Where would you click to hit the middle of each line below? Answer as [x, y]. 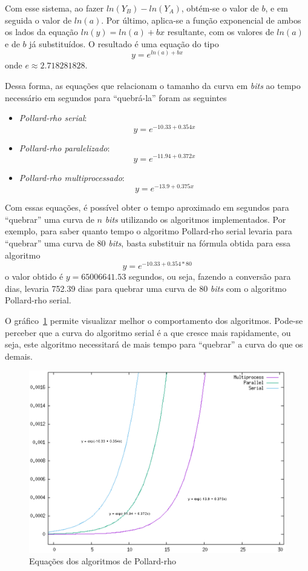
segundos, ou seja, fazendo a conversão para [210, 276]
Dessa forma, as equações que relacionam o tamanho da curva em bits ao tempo [153, 85]
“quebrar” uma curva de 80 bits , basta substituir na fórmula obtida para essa [148, 243]
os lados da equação [42, 32]
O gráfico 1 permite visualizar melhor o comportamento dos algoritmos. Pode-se [154, 321]
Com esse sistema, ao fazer [54, 8]
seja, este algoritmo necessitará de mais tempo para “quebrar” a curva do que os [154, 344]
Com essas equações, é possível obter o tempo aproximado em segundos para [147, 207]
